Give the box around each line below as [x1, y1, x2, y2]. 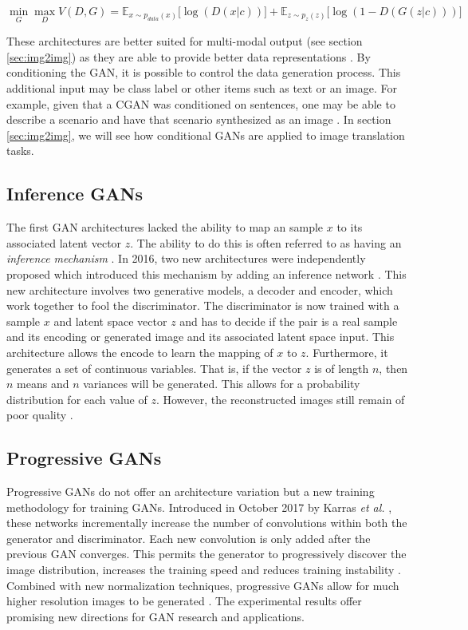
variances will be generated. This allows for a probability [83, 375, 360, 392]
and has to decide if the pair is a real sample [179, 312, 398, 329]
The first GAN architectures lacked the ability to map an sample [6, 219, 324, 236]
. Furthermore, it [305, 343, 388, 360]
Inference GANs [6, 181, 143, 206]
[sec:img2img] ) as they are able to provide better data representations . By [6, 48, 371, 65]
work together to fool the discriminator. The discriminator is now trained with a [6, 297, 399, 314]
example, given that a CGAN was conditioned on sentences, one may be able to [6, 95, 395, 112]
